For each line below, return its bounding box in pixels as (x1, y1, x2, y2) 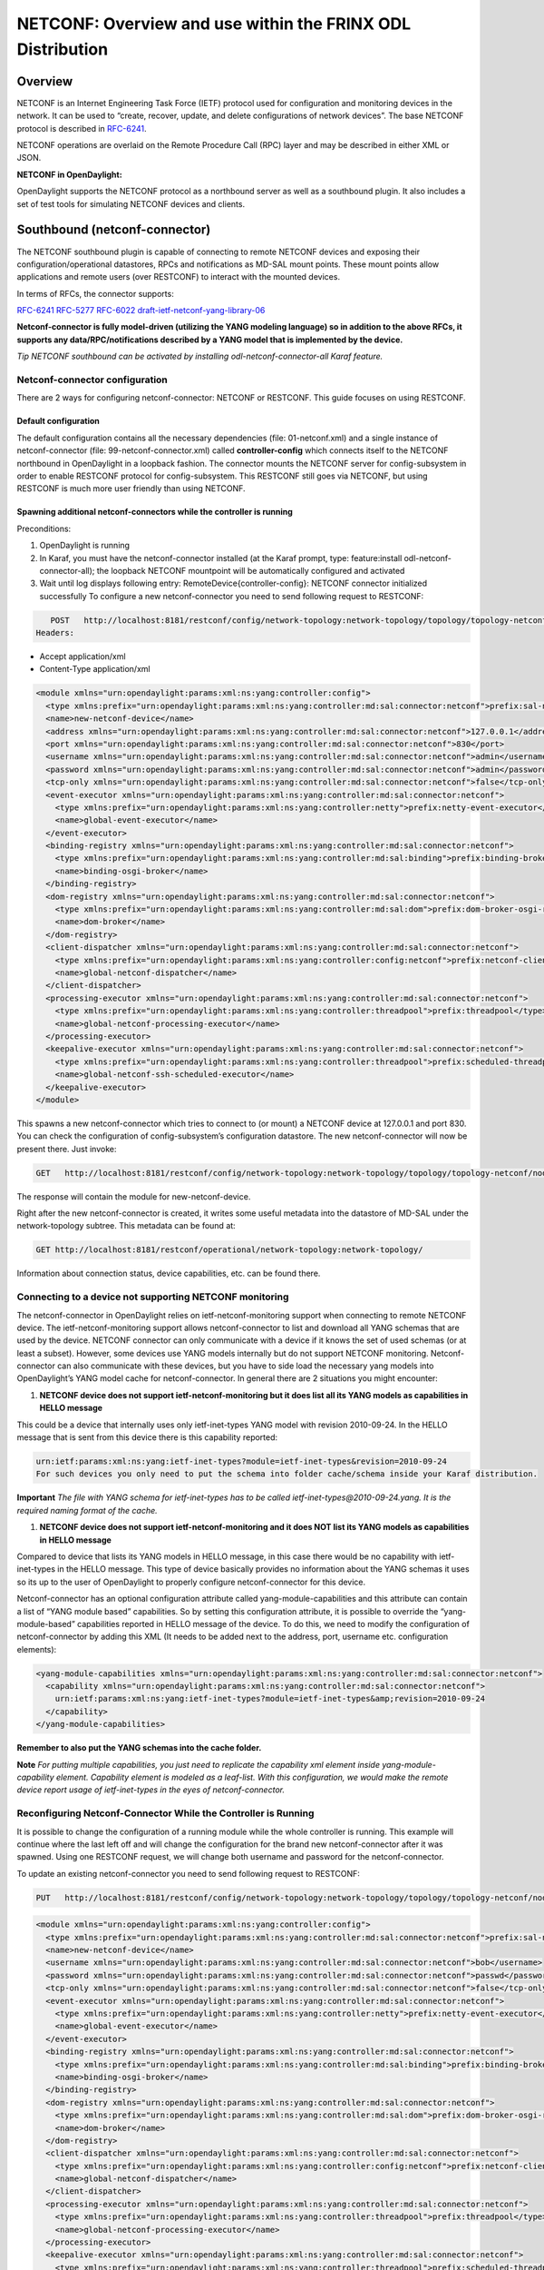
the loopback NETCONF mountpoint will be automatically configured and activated (96, 565, 405, 576)
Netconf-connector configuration (16, 373, 168, 386)
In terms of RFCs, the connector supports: (16, 288, 174, 299)
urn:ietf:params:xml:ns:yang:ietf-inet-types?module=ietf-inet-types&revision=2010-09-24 (35, 1456, 448, 1466)
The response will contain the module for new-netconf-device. (16, 1190, 251, 1202)
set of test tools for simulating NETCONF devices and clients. (16, 198, 245, 209)
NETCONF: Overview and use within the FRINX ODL (16, 14, 412, 34)
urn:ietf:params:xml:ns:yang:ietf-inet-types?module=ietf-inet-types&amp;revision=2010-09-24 (54, 1693, 485, 1704)
